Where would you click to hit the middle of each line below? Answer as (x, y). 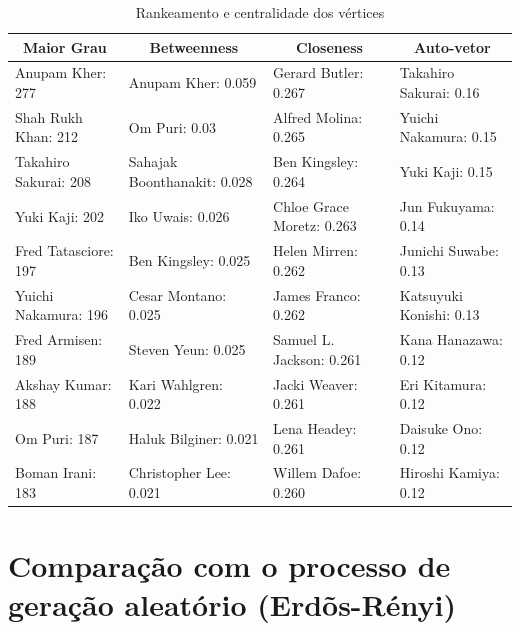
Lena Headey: (315, 427)
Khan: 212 (47, 136)
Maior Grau (65, 46)
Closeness (329, 46)
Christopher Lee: (179, 472)
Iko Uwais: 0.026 (179, 215)
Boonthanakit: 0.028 (190, 180)
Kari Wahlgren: (175, 383)
